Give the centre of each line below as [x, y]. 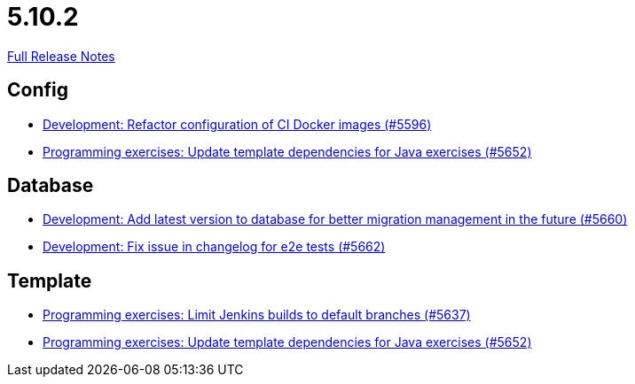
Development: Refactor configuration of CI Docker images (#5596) [237, 124]
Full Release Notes [61, 56]
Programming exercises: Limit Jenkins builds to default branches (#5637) [257, 315]
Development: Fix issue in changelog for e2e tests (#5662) [214, 247]
